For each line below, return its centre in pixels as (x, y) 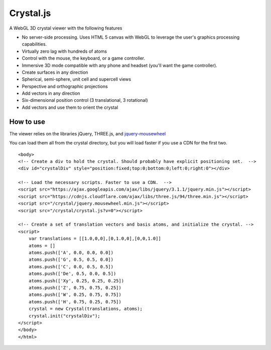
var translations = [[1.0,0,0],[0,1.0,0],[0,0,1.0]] (95, 239)
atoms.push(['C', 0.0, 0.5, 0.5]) (71, 267)
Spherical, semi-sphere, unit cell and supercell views (77, 79)
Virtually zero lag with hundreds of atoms (64, 51)
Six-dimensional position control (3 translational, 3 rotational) (85, 100)
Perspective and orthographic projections (65, 86)
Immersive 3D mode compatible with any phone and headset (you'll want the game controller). (120, 65)
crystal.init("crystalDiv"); (64, 316)
